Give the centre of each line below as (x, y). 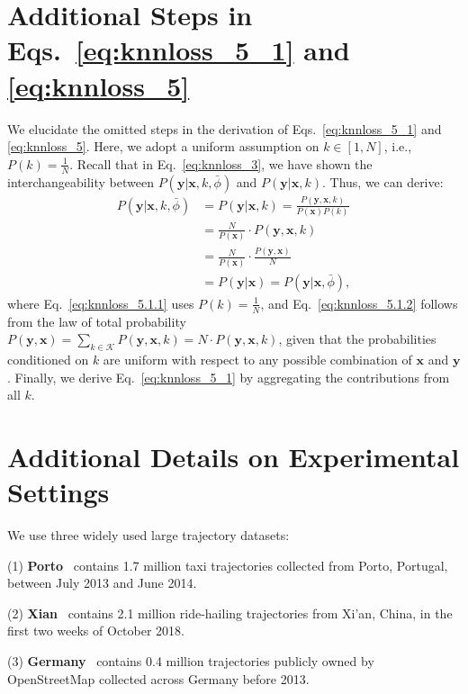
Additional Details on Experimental (234, 456)
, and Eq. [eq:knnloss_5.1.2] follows (359, 303)
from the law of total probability (97, 321)
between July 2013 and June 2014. (102, 583)
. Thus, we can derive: (382, 181)
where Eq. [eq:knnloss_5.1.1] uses (101, 303)
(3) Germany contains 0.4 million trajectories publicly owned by (191, 661)
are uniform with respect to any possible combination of (257, 359)
